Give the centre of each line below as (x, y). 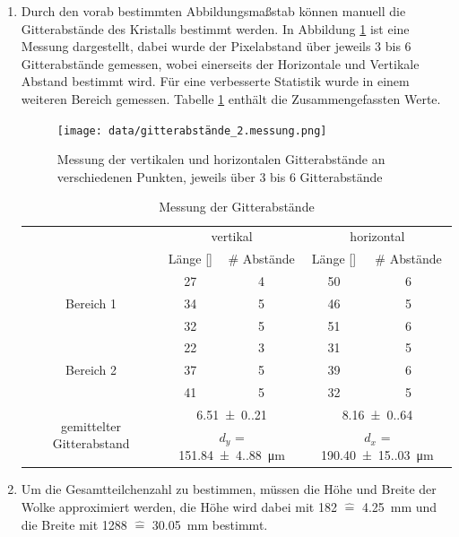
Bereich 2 (91, 370)
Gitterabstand (91, 443)
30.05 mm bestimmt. (210, 524)
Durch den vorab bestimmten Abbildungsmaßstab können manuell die (213, 11)
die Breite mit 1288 (74, 524)
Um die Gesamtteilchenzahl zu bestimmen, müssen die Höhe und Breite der (229, 489)
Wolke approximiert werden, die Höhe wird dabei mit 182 (179, 506)
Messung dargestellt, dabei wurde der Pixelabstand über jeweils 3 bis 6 (216, 46)
